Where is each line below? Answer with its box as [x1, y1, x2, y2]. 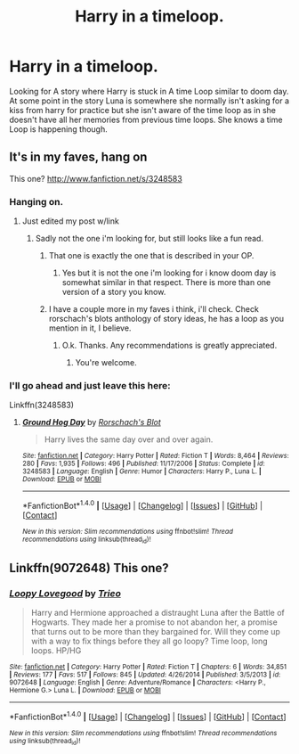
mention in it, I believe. [48, 323, 132, 333]
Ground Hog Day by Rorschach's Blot [21, 417, 162, 428]
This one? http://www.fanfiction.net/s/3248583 [9, 173, 182, 184]
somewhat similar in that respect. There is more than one [61, 277, 271, 288]
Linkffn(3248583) [9, 399, 74, 411]
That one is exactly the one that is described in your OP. [48, 250, 255, 261]
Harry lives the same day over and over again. [44, 434, 214, 445]
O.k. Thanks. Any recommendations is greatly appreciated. [61, 340, 278, 351]
